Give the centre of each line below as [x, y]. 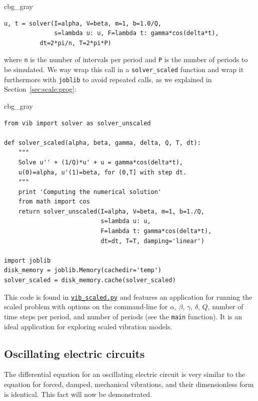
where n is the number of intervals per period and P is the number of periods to [126, 59]
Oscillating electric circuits [74, 353]
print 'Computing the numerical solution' [90, 192]
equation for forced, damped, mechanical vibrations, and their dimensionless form [129, 384]
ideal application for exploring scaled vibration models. [88, 326]
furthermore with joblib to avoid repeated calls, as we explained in [108, 79]
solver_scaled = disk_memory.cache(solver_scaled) [90, 280]
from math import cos [54, 202]
